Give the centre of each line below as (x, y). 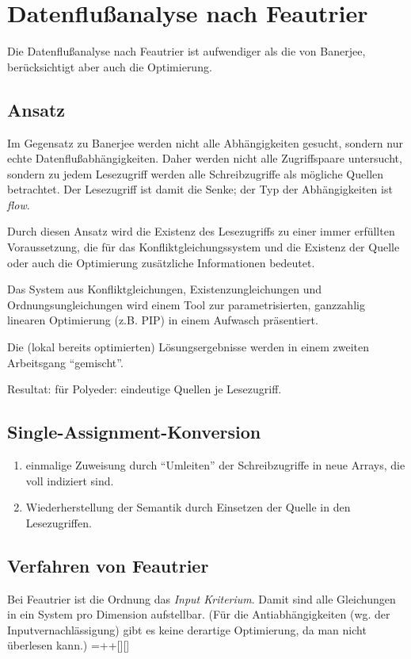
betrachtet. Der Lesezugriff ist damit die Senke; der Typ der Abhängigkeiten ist (200, 189)
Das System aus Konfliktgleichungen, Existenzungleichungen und (165, 289)
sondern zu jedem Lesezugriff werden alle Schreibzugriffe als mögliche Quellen (196, 173)
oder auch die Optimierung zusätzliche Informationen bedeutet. (161, 262)
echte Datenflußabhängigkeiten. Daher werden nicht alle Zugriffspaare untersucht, (205, 158)
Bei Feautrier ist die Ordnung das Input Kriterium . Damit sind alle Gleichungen (202, 598)
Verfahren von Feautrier (108, 565)
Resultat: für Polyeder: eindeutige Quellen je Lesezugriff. (145, 389)
